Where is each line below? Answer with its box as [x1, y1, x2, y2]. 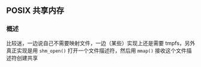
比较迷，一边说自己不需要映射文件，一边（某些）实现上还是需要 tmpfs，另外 [6, 39, 196, 46]
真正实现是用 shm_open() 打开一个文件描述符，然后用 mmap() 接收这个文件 [6, 47, 187, 54]
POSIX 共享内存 [6, 5, 64, 16]
